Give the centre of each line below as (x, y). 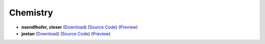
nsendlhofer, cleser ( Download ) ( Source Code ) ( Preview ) (80, 27)
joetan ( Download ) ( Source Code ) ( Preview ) (66, 33)
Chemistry (31, 13)
